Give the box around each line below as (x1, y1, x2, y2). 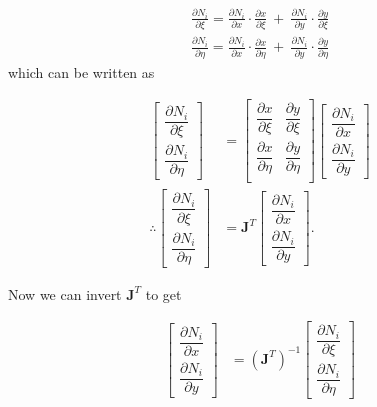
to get (145, 283, 182, 304)
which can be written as (8, 61, 155, 82)
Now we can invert (8, 283, 122, 304)
